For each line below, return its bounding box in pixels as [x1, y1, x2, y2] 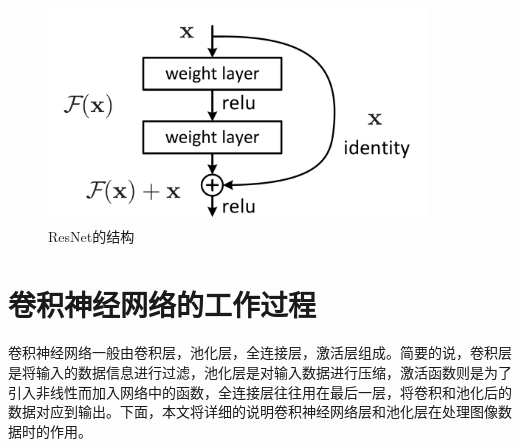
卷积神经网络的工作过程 [8, 284, 317, 325]
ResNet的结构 [48, 225, 135, 246]
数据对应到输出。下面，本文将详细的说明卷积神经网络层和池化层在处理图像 [8, 401, 498, 422]
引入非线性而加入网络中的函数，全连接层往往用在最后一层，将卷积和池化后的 [8, 381, 512, 402]
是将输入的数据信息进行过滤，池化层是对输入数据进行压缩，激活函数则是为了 [8, 361, 512, 382]
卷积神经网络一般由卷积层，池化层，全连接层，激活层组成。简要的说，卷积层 [8, 342, 512, 363]
